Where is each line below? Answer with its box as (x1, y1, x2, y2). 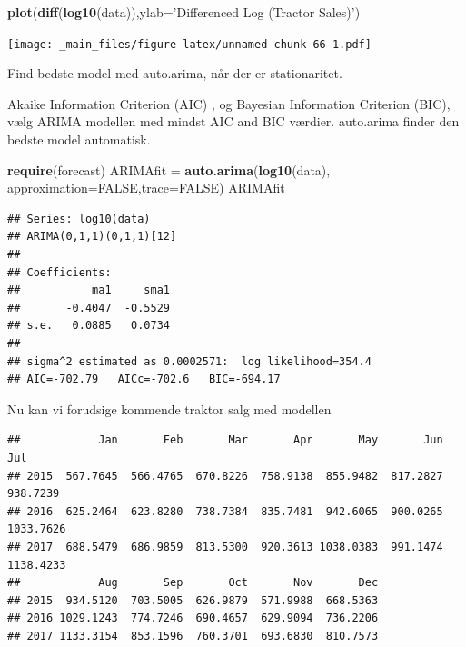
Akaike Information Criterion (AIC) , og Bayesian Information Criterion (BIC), (7, 94, 451, 113)
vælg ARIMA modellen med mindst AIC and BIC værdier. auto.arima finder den (7, 112, 460, 131)
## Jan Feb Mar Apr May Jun (7, 433, 443, 447)
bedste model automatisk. (7, 130, 151, 149)
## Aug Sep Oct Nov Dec (7, 576, 379, 590)
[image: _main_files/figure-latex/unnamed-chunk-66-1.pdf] (7, 37, 372, 51)
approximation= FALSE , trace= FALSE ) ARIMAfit (7, 178, 285, 197)
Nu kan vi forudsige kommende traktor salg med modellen (7, 399, 332, 418)
